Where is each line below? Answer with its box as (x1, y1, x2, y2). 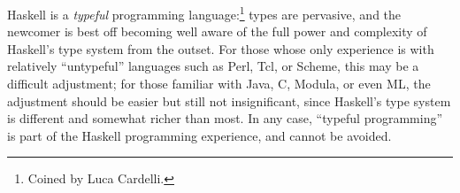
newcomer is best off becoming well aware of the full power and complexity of (7, 22, 427, 41)
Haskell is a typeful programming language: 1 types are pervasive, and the (7, 3, 402, 23)
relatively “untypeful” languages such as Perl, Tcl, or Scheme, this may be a (7, 57, 419, 75)
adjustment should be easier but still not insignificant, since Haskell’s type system (7, 91, 451, 110)
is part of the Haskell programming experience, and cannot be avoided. (7, 126, 392, 144)
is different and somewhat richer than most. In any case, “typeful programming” (7, 109, 443, 127)
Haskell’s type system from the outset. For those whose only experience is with (7, 39, 434, 58)
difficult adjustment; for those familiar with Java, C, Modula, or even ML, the (7, 74, 431, 93)
